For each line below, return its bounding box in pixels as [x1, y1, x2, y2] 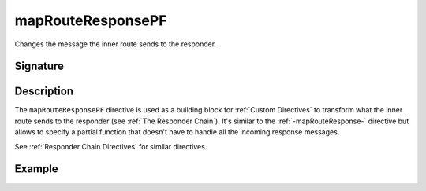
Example [14, 162, 58, 176]
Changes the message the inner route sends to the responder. [14, 39, 217, 49]
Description [14, 85, 74, 98]
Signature [14, 60, 65, 73]
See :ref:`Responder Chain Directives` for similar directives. [14, 141, 207, 151]
